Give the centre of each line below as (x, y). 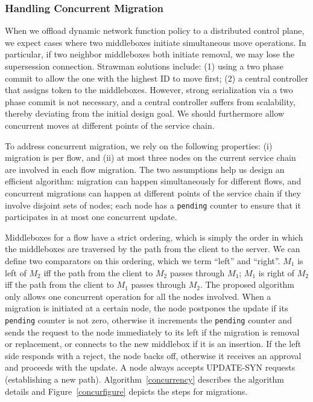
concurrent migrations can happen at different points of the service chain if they (153, 193)
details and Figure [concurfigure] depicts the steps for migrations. (126, 391)
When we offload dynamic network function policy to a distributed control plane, (155, 31)
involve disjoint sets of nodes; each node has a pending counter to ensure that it (153, 205)
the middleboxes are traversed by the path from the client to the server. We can (153, 249)
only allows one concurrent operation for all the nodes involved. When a (138, 296)
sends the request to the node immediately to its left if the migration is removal (152, 332)
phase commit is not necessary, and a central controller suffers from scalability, (150, 101)
